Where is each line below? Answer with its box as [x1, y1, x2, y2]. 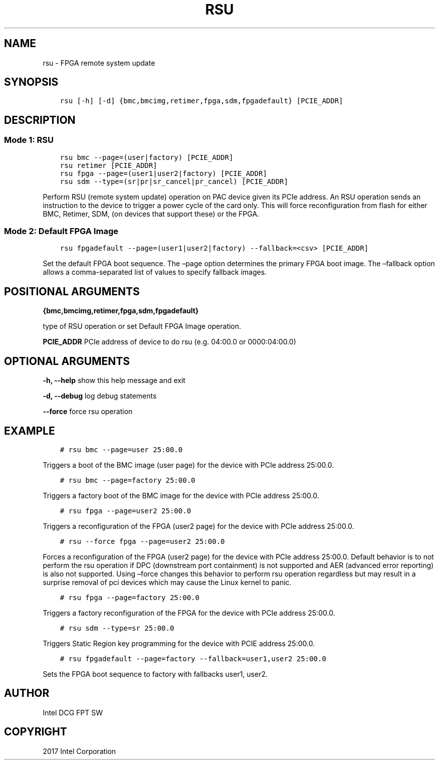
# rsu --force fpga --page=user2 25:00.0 [60, 537, 225, 545]
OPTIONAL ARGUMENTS [4, 354, 130, 367]
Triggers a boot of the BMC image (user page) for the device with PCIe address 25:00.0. [43, 460, 334, 469]
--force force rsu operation [43, 407, 133, 416]
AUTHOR [4, 687, 50, 700]
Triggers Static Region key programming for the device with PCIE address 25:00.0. [43, 639, 315, 648]
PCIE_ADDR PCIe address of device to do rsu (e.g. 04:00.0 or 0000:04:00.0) [43, 337, 296, 346]
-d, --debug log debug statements [43, 392, 157, 401]
